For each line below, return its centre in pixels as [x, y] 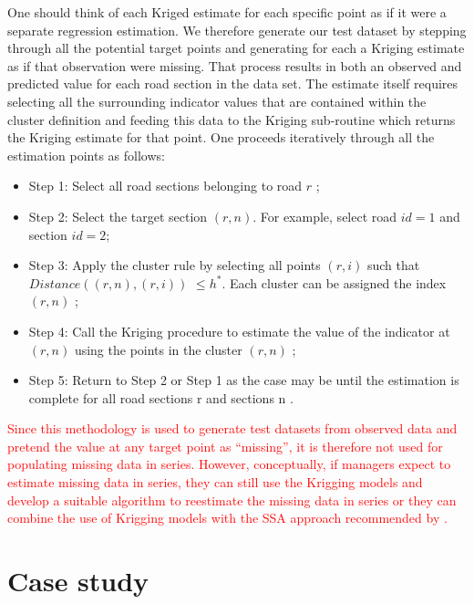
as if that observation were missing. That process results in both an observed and [235, 65]
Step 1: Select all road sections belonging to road [165, 186]
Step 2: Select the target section [118, 216]
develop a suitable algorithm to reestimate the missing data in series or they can [232, 500]
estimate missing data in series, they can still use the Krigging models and [215, 482]
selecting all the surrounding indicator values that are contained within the [217, 101]
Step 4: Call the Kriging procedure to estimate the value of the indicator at [239, 331]
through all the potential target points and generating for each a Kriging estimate [236, 48]
